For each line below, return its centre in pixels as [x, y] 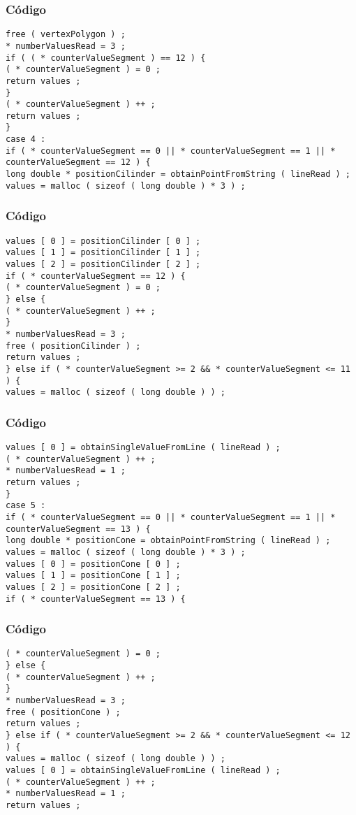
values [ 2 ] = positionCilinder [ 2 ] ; [103, 264]
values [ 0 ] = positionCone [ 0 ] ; [93, 564]
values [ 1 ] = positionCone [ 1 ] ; [93, 576]
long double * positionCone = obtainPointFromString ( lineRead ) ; [168, 541]
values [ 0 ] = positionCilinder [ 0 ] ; [103, 241]
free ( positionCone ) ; [63, 712]
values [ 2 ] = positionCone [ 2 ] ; [93, 587]
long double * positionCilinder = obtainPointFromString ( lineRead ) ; [178, 174]
